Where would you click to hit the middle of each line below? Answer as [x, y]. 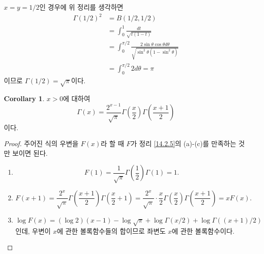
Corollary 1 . [24, 98]
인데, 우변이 [33, 231]
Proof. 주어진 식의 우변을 [41, 143]
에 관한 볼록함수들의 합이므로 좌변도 [111, 231]
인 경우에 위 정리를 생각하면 [81, 7]
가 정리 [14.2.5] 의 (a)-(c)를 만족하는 [183, 143]
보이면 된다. [30, 153]
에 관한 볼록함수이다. [203, 231]
